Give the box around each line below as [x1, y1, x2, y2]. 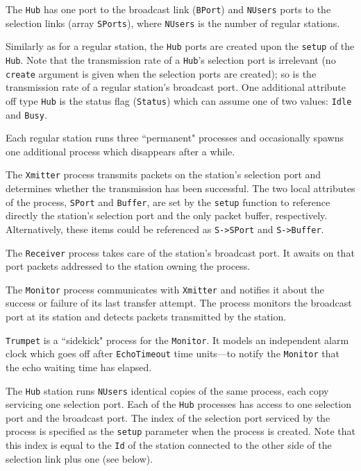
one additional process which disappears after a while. [6, 144, 235, 158]
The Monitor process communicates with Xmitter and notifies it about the [6, 282, 324, 296]
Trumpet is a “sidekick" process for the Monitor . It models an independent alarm [6, 332, 349, 347]
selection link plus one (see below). [6, 451, 153, 465]
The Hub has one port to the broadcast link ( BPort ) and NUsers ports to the [6, 2, 331, 16]
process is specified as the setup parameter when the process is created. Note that [6, 424, 355, 438]
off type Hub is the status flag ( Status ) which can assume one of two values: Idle [6, 93, 352, 108]
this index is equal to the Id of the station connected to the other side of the [6, 438, 332, 452]
